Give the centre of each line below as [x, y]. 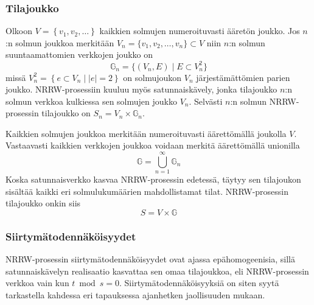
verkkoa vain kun [37, 283]
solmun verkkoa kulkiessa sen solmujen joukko [91, 101]
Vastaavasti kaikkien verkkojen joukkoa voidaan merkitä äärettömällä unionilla [153, 145]
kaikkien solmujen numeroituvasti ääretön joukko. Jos [200, 31]
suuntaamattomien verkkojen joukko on [79, 54]
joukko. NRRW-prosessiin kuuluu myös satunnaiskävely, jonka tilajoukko [141, 89]
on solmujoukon [152, 77]
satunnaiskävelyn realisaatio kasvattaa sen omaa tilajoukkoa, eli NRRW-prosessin [157, 271]
